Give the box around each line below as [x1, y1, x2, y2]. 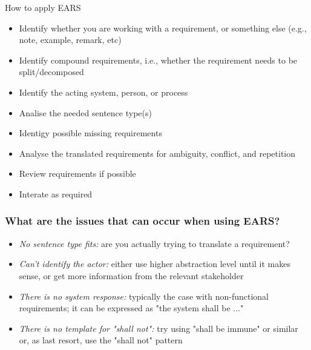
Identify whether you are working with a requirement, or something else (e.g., [19, 21, 307, 34]
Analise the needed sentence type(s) [19, 106, 152, 119]
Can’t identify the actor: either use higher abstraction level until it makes [19, 257, 291, 270]
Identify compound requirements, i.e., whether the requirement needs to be [19, 53, 298, 66]
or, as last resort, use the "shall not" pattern [19, 334, 183, 346]
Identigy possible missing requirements [19, 127, 162, 139]
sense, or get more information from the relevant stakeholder [19, 269, 244, 282]
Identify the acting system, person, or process [19, 85, 188, 98]
